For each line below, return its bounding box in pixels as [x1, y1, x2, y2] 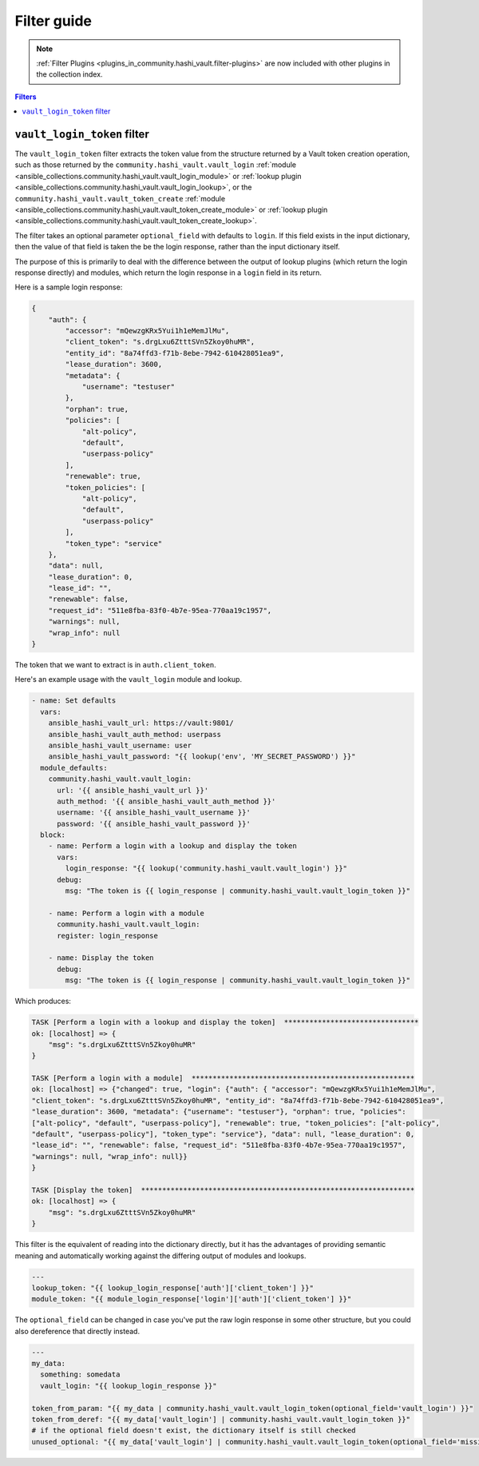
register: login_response [57, 931, 159, 940]
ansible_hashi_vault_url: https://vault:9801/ [48, 719, 235, 727]
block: [40, 831, 66, 839]
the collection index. [36, 70, 103, 79]
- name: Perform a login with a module [48, 908, 205, 918]
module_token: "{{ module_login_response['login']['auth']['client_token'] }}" [31, 1295, 352, 1304]
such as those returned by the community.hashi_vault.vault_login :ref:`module [14, 160, 297, 169]
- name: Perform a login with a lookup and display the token [48, 842, 297, 851]
